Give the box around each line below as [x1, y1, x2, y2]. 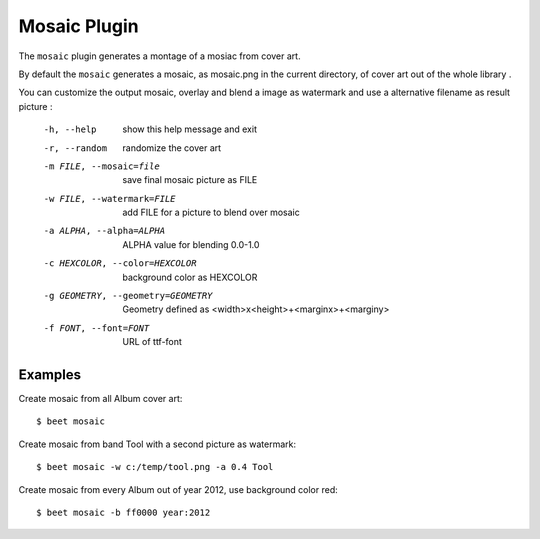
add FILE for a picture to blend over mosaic [122, 206, 300, 219]
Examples [18, 366, 82, 383]
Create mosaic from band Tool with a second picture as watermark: [18, 438, 297, 450]
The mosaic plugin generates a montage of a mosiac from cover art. [18, 50, 301, 62]
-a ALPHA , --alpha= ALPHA [43, 225, 165, 237]
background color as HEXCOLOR [122, 271, 258, 283]
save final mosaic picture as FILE [122, 174, 258, 186]
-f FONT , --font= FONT [43, 322, 150, 334]
